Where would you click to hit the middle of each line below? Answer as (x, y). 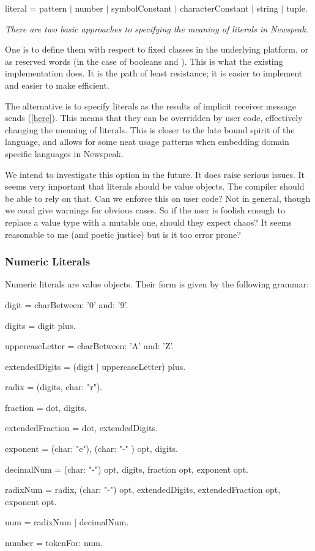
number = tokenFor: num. (54, 543)
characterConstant (214, 8)
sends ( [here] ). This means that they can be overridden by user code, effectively (154, 118)
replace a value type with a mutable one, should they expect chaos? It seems (148, 222)
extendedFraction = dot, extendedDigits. (81, 428)
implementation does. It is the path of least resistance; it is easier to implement (154, 73)
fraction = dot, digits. (46, 407)
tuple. (297, 8)
